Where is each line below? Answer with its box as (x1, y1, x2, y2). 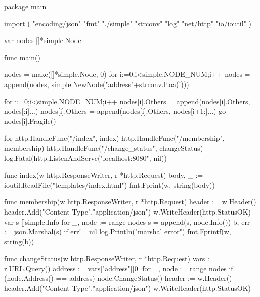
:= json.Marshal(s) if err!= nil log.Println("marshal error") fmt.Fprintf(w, (4, 226, 231, 237)
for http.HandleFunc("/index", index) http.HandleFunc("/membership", (4, 133, 225, 143)
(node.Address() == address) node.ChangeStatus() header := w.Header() (4, 273, 232, 283)
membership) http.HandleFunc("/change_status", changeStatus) (4, 142, 203, 153)
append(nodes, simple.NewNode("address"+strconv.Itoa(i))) (4, 78, 189, 89)
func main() (4, 52, 40, 62)
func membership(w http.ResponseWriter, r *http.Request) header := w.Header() (4, 196, 256, 207)
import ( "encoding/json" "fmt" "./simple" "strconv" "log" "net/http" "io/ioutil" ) (4, 18, 251, 28)
